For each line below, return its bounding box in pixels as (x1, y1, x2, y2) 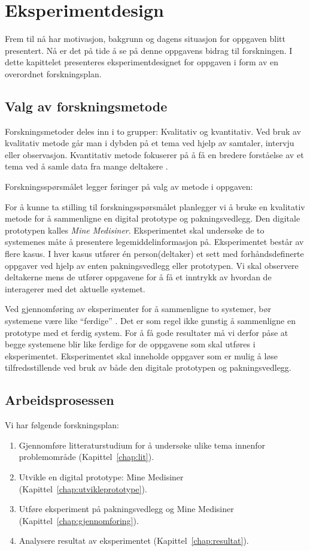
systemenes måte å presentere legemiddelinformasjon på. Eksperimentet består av (5, 235, 304, 248)
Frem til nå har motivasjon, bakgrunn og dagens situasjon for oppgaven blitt (5, 32, 285, 45)
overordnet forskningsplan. (5, 67, 102, 80)
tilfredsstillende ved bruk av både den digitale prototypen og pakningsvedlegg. (5, 361, 291, 374)
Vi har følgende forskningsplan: (5, 419, 119, 431)
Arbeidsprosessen (5, 390, 114, 409)
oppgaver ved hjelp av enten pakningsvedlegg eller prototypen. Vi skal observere (5, 259, 299, 271)
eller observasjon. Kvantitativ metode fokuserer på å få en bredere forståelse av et (5, 148, 304, 161)
